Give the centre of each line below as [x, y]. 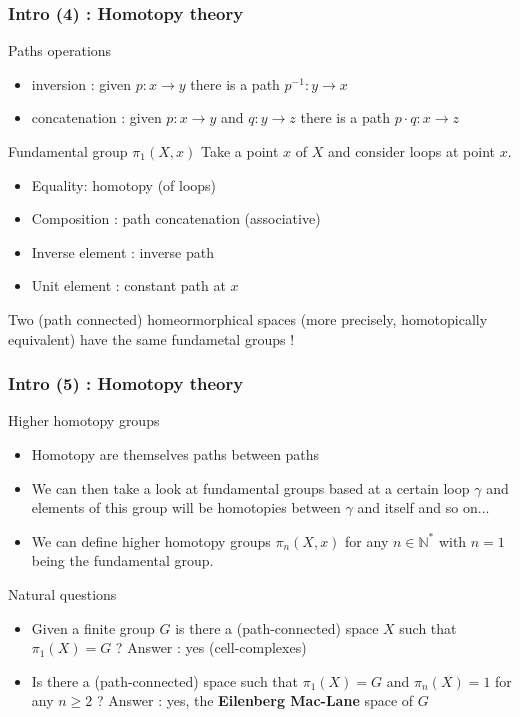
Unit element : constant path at [128, 285]
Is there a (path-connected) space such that [165, 680]
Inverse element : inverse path [122, 251]
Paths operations [60, 50]
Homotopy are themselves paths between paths [175, 453]
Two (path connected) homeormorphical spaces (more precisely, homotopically [248, 318]
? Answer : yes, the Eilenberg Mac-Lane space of [255, 700]
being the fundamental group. [122, 560]
